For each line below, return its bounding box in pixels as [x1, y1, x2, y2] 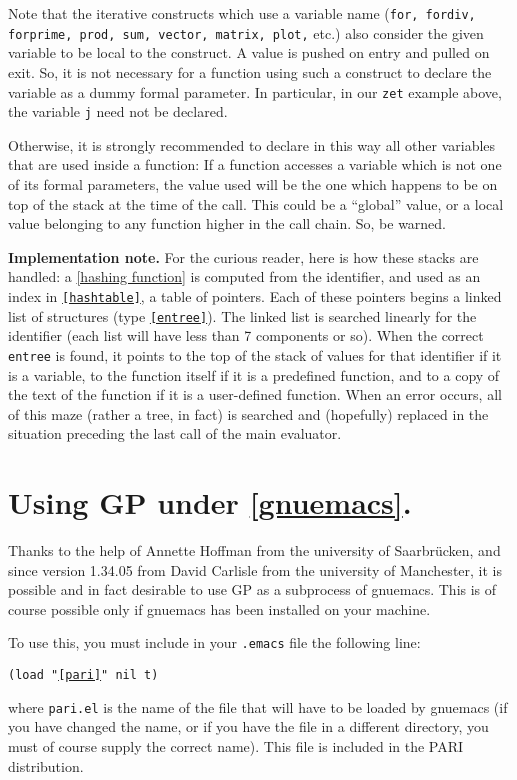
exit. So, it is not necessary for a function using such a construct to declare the [8, 61, 492, 82]
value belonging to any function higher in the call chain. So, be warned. [8, 213, 447, 234]
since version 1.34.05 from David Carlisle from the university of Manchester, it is [8, 559, 502, 580]
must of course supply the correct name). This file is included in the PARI [8, 735, 464, 756]
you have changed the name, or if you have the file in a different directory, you [8, 716, 489, 737]
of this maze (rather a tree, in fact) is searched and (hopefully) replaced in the [8, 403, 489, 424]
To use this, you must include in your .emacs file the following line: [8, 632, 421, 653]
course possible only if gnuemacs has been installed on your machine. [8, 598, 431, 619]
